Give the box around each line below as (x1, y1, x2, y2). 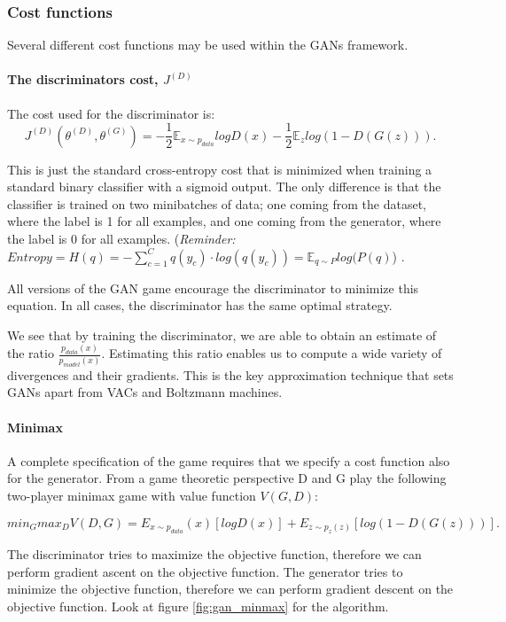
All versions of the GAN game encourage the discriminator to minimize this (7, 278, 419, 297)
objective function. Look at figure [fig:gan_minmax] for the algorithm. (7, 596, 389, 615)
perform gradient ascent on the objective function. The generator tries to (7, 562, 403, 580)
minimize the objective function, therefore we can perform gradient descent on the (7, 579, 454, 598)
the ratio (7, 344, 54, 362)
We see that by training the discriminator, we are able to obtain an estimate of (7, 325, 437, 344)
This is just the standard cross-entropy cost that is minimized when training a (7, 159, 432, 178)
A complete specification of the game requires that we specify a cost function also (7, 451, 450, 470)
